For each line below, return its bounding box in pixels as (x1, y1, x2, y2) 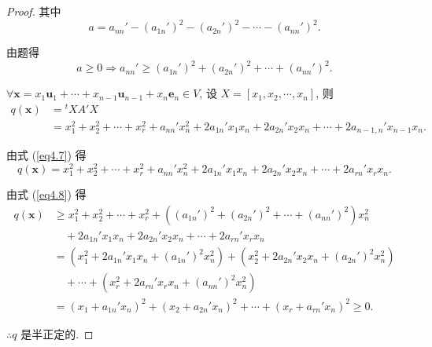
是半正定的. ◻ (20, 325, 94, 342)
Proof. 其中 (6, 3, 61, 19)
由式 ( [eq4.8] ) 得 (6, 186, 87, 203)
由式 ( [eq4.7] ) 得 (6, 147, 87, 163)
